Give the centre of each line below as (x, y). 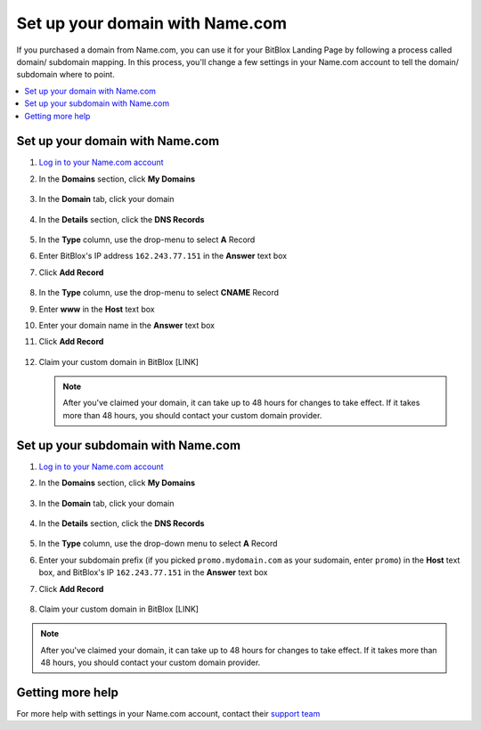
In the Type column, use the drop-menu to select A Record (147, 239)
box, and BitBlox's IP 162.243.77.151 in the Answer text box (153, 572)
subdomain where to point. (65, 75)
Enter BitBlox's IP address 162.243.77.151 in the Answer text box (163, 256)
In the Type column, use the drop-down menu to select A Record (158, 544)
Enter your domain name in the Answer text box (127, 325)
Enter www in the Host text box (97, 309)
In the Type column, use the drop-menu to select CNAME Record (159, 293)
